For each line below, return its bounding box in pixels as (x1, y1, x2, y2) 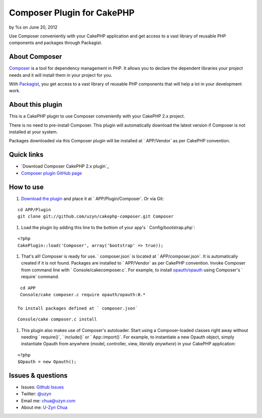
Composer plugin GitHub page (21, 170, 82, 176)
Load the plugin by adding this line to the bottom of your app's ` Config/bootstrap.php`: (21, 224, 195, 230)
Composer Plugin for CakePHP (9, 7, 135, 18)
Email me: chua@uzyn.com (21, 398, 76, 403)
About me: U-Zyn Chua (21, 404, 68, 410)
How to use (9, 183, 44, 191)
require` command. (21, 274, 59, 280)
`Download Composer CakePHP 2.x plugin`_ (21, 163, 109, 169)
